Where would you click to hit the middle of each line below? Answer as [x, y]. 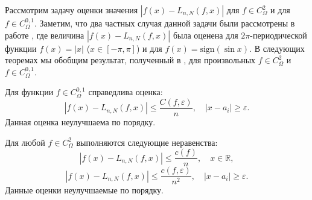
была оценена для [205, 35]
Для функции [29, 92]
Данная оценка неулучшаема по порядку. [80, 122]
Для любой [25, 142]
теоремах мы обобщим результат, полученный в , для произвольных [130, 60]
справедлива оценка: [126, 92]
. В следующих [277, 48]
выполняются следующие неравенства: [147, 142]
